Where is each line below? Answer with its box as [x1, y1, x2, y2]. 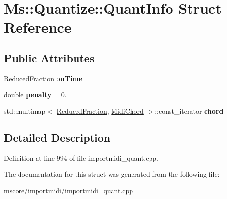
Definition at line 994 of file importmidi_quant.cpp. [4, 152, 158, 163]
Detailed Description [4, 129, 111, 145]
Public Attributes [4, 50, 95, 65]
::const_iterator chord [155, 106, 224, 116]
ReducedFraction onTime [4, 73, 83, 83]
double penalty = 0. [4, 90, 67, 100]
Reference [4, 17, 72, 37]
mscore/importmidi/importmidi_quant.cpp [4, 185, 133, 195]
